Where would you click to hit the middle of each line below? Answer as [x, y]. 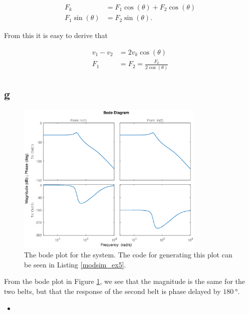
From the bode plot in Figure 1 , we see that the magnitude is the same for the [124, 281]
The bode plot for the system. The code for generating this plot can [128, 255]
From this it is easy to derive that [56, 35]
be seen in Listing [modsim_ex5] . [75, 264]
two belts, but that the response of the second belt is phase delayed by [112, 291]
